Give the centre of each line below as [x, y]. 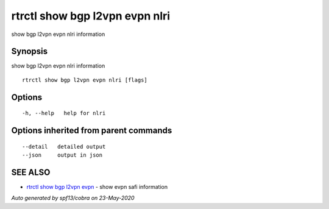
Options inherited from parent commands [92, 131]
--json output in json [62, 155]
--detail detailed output [64, 147]
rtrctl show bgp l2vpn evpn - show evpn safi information [97, 186]
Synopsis [30, 51]
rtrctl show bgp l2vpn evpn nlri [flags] [85, 80]
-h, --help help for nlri [64, 113]
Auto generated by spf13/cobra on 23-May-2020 [73, 198]
